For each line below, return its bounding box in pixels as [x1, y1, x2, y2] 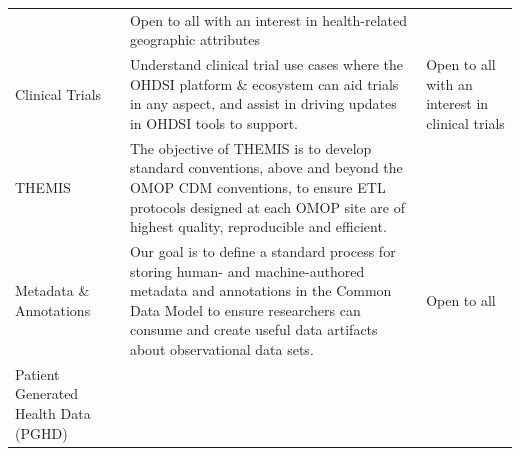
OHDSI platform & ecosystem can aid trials [129, 73, 399, 94]
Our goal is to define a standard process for [129, 241, 396, 262]
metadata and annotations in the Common [129, 280, 392, 301]
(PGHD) [15, 422, 68, 443]
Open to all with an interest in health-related [129, 9, 407, 30]
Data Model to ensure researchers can [129, 299, 361, 320]
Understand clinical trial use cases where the [129, 54, 403, 75]
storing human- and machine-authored [129, 260, 365, 281]
